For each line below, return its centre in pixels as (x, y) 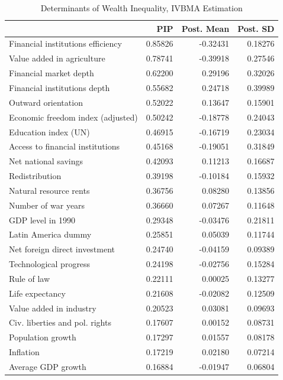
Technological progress (50, 264)
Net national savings (46, 161)
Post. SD (256, 28)
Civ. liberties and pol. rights (60, 322)
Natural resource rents (49, 190)
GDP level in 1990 (42, 220)
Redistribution (35, 176)
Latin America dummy (50, 234)
